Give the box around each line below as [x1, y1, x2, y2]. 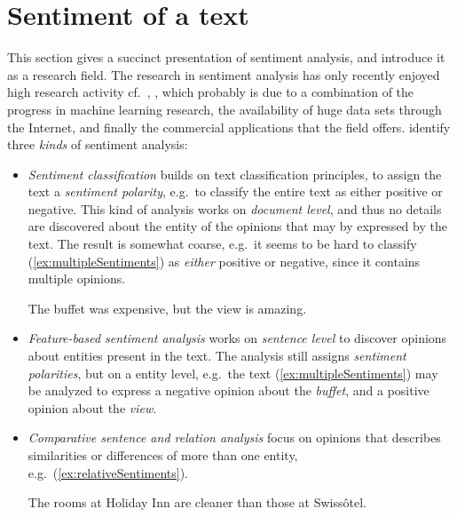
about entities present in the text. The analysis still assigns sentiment [28, 346, 406, 365]
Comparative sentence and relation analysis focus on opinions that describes [28, 428, 441, 447]
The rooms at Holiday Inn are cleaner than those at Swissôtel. [28, 493, 366, 512]
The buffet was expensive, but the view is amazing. [28, 298, 307, 317]
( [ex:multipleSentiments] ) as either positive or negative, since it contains [28, 251, 421, 270]
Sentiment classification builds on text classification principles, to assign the [28, 164, 442, 183]
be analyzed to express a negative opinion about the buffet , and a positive [28, 381, 429, 400]
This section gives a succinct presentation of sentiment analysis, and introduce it [7, 48, 445, 67]
